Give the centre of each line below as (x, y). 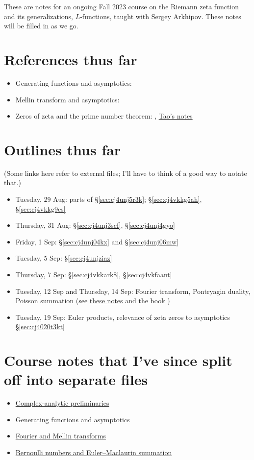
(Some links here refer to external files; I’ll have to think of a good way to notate (126, 173)
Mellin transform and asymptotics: (67, 99)
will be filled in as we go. (41, 26)
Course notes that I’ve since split (118, 360)
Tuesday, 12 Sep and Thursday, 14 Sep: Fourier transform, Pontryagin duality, (133, 291)
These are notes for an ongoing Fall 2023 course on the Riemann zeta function (122, 6)
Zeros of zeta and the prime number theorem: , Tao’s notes (104, 116)
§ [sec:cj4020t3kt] (40, 327)
